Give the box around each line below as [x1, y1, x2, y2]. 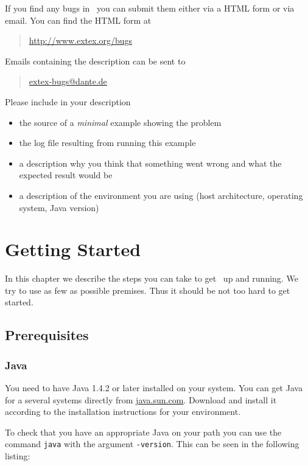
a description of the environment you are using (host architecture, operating [19, 189, 303, 201]
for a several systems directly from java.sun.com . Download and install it [5, 393, 277, 406]
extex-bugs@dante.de [29, 75, 107, 88]
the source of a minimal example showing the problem [19, 116, 222, 128]
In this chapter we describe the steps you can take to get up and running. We [5, 272, 298, 285]
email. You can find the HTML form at [5, 13, 152, 26]
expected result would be [19, 169, 113, 181]
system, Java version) [19, 201, 99, 214]
